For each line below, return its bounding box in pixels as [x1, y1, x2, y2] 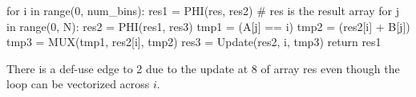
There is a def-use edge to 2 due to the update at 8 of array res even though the [6, 60, 400, 76]
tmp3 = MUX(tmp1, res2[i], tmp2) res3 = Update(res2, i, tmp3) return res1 [6, 33, 382, 50]
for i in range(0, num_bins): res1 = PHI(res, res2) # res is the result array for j [6, 2, 399, 18]
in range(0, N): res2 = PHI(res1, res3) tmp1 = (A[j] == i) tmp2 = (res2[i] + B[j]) [6, 17, 410, 34]
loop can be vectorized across [6, 76, 150, 92]
